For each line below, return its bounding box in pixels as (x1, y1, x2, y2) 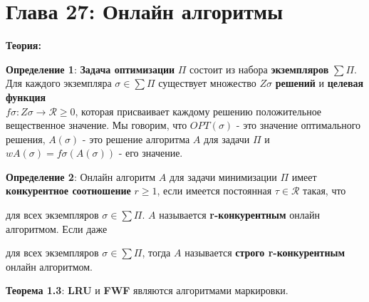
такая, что (303, 183, 346, 198)
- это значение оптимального (236, 118, 361, 132)
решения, (6, 131, 46, 146)
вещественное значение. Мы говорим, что (6, 118, 187, 132)
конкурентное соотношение (6, 183, 131, 198)
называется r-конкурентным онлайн (159, 207, 320, 222)
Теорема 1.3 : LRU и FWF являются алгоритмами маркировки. (6, 283, 289, 298)
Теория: (6, 38, 41, 53)
